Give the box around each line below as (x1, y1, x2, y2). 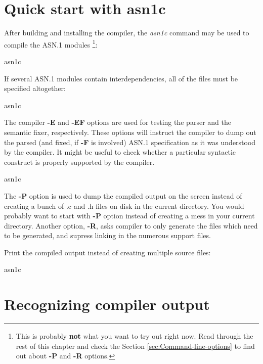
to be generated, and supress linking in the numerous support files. (4, 230, 211, 241)
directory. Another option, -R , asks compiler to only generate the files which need (4, 220, 258, 231)
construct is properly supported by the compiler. (4, 156, 155, 167)
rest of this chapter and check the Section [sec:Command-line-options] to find (16, 340, 255, 351)
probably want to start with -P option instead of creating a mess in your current (4, 210, 255, 221)
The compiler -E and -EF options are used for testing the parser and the (4, 117, 231, 127)
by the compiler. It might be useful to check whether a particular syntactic (4, 147, 236, 157)
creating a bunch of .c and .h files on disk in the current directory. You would (4, 200, 244, 211)
